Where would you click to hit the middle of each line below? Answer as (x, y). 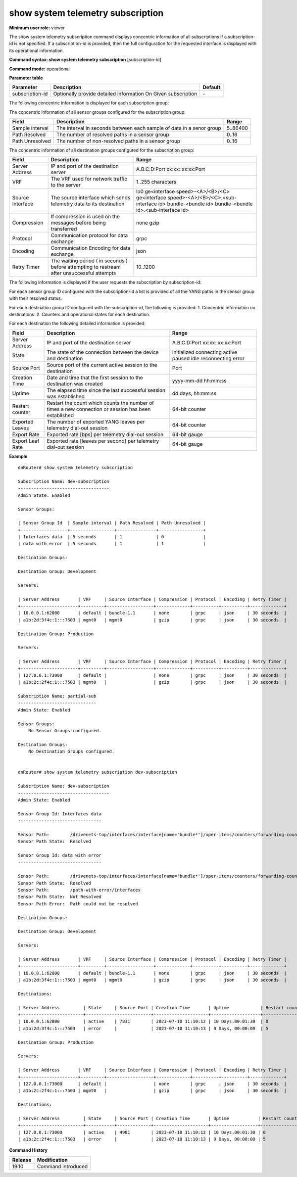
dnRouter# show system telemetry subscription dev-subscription (98, 772)
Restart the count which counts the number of (100, 403)
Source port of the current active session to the (102, 365)
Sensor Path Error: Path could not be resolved (78, 904)
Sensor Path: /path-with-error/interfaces (79, 890)
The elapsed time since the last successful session (106, 390)
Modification (52, 1160)
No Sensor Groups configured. (65, 731)
